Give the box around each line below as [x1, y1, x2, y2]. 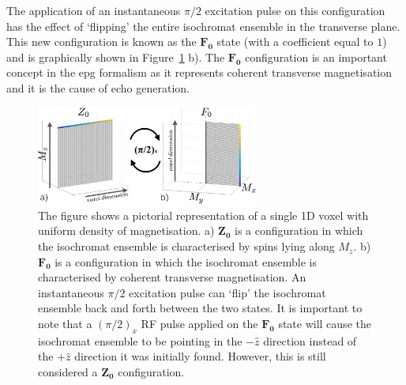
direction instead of [263, 332, 357, 349]
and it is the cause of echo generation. [6, 79, 190, 96]
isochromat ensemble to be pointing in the [38, 332, 242, 349]
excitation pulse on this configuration [205, 2, 385, 18]
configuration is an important [245, 48, 387, 65]
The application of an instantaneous [6, 2, 181, 18]
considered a [38, 364, 98, 380]
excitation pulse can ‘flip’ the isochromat [129, 284, 326, 300]
